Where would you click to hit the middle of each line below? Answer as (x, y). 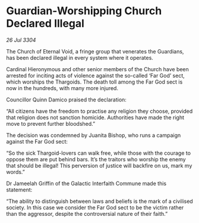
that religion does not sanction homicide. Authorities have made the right (95, 117)
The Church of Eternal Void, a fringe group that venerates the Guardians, (95, 51)
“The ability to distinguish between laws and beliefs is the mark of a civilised (99, 201)
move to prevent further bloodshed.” (51, 123)
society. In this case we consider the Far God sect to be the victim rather (95, 207)
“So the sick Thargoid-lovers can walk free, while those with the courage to (99, 153)
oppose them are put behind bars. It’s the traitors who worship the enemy (96, 159)
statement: (19, 189)
